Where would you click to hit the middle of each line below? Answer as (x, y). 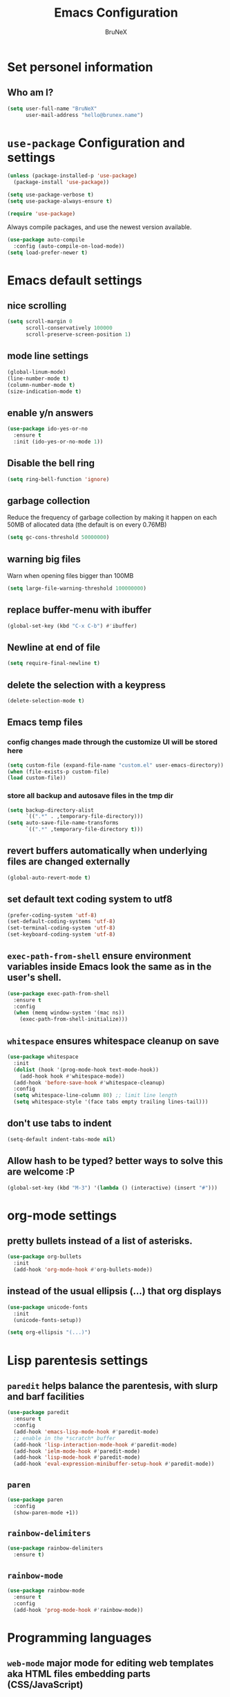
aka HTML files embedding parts (79, 1674)
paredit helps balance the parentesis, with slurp (113, 1386)
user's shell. (35, 978)
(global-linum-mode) (37, 372)
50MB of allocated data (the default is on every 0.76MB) (87, 525)
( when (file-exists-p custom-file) (58, 772)
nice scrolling (37, 306)
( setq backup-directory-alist (51, 810)
